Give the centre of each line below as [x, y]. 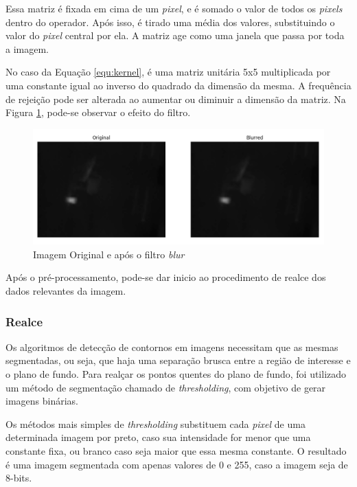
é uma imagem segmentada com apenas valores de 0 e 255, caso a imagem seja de [177, 464]
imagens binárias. [42, 401]
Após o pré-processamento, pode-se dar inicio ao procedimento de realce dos [166, 277]
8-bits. [19, 478]
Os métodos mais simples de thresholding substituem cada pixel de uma [156, 423]
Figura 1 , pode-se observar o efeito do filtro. [98, 112]
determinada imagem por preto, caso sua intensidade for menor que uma [158, 437]
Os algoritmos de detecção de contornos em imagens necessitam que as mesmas [172, 347]
